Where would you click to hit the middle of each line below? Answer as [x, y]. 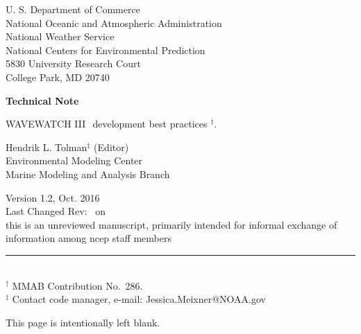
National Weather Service [60, 36]
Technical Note [42, 100]
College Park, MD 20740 [58, 77]
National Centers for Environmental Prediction [106, 50]
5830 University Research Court [73, 63]
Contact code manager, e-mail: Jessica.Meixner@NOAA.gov [139, 299]
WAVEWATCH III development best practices [107, 124]
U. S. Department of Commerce [73, 9]
